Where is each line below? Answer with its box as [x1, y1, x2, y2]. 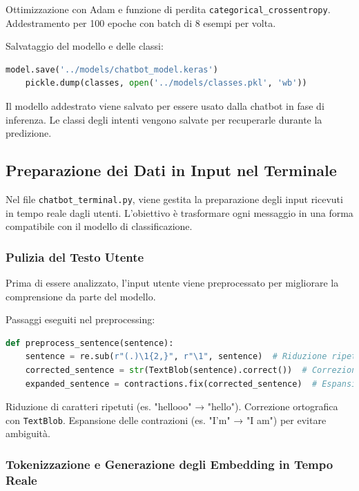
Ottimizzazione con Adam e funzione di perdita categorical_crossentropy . [6, 2, 331, 16]
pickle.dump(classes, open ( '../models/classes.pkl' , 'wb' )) [25, 78, 307, 88]
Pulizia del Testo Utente [6, 248, 144, 265]
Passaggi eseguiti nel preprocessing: [6, 312, 155, 327]
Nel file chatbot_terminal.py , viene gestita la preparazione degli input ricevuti [6, 192, 343, 206]
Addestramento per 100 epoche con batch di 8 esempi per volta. [6, 15, 276, 30]
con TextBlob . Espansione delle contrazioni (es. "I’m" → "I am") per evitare [6, 412, 327, 427]
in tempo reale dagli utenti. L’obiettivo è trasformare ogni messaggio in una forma [6, 205, 353, 220]
